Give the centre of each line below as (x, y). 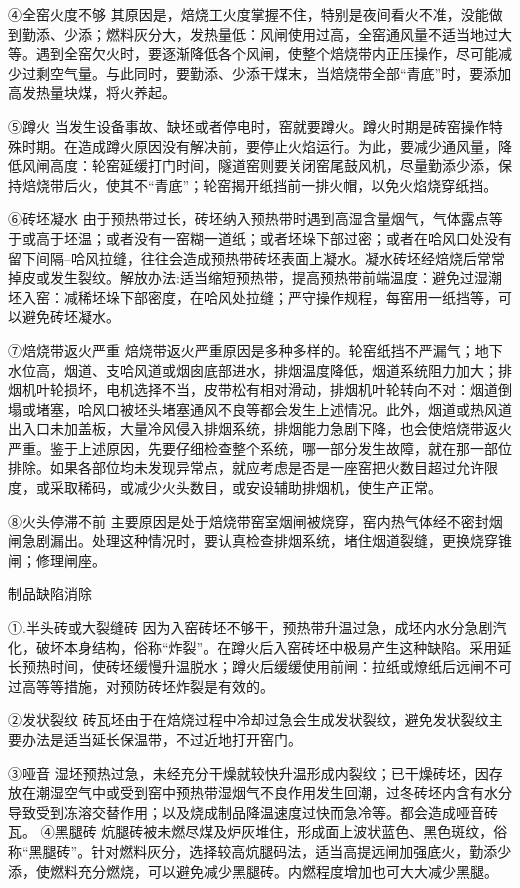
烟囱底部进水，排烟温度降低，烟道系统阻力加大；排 (343, 369)
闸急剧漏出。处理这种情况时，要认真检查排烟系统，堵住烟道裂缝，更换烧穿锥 (260, 540)
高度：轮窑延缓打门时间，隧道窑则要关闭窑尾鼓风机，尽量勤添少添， (273, 165)
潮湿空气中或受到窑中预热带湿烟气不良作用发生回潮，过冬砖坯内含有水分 (273, 792)
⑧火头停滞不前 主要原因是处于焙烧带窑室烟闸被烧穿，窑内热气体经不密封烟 (255, 520)
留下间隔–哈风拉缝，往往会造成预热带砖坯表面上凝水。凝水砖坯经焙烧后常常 (256, 257)
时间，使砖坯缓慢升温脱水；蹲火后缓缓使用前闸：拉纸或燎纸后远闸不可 (280, 666)
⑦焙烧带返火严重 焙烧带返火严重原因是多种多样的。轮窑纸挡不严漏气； (241, 349)
